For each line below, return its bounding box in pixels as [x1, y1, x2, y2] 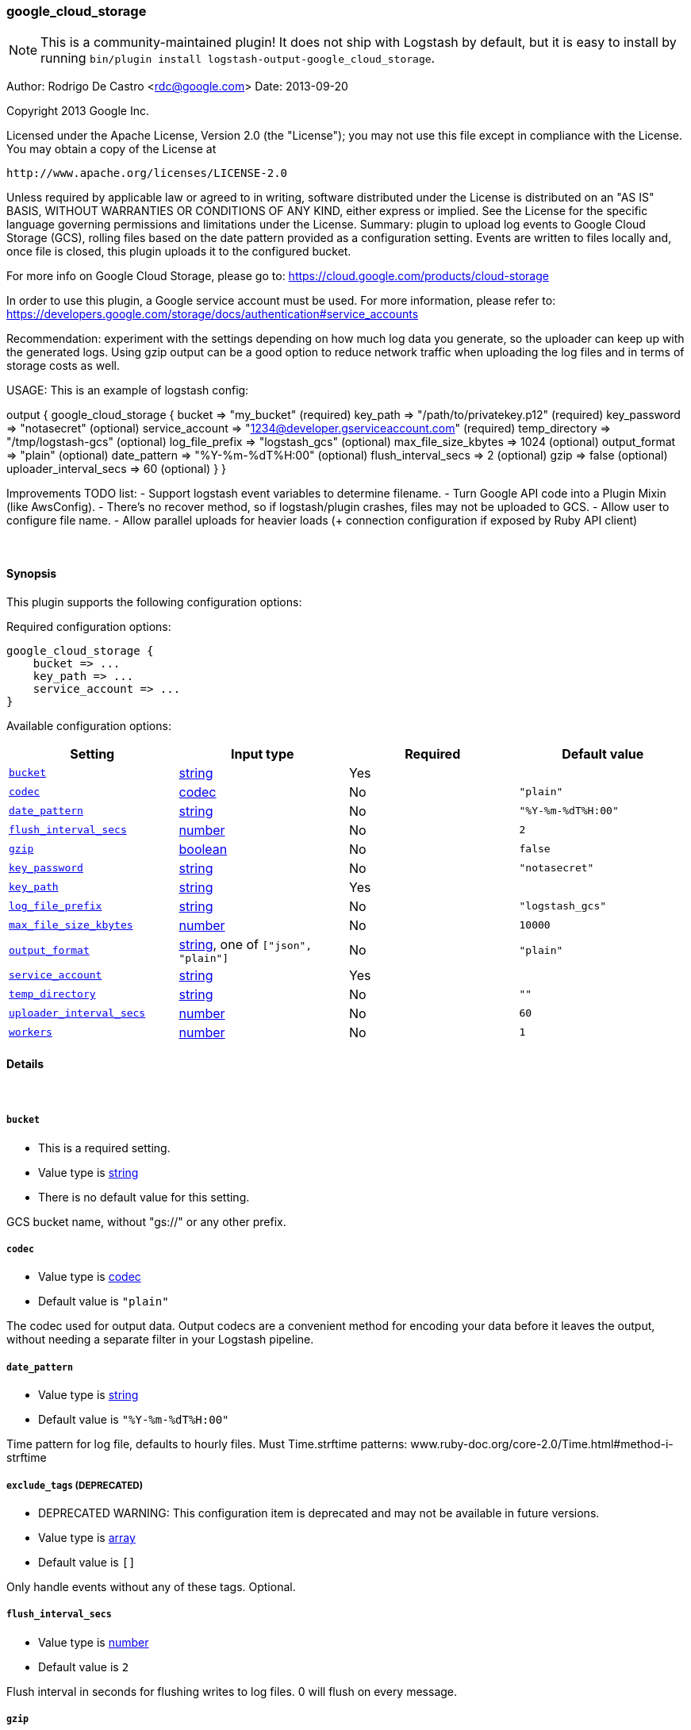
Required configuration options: [6, 619, 171, 633]
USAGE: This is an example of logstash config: [6, 383, 249, 398]
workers [9, 1026, 52, 1039]
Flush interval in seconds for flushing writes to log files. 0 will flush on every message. [6, 1684, 458, 1698]
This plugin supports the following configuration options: [6, 594, 302, 609]
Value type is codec [38, 1270, 141, 1284]
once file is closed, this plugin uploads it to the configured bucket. [6, 244, 351, 259]
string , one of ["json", [179, 936, 313, 952]
